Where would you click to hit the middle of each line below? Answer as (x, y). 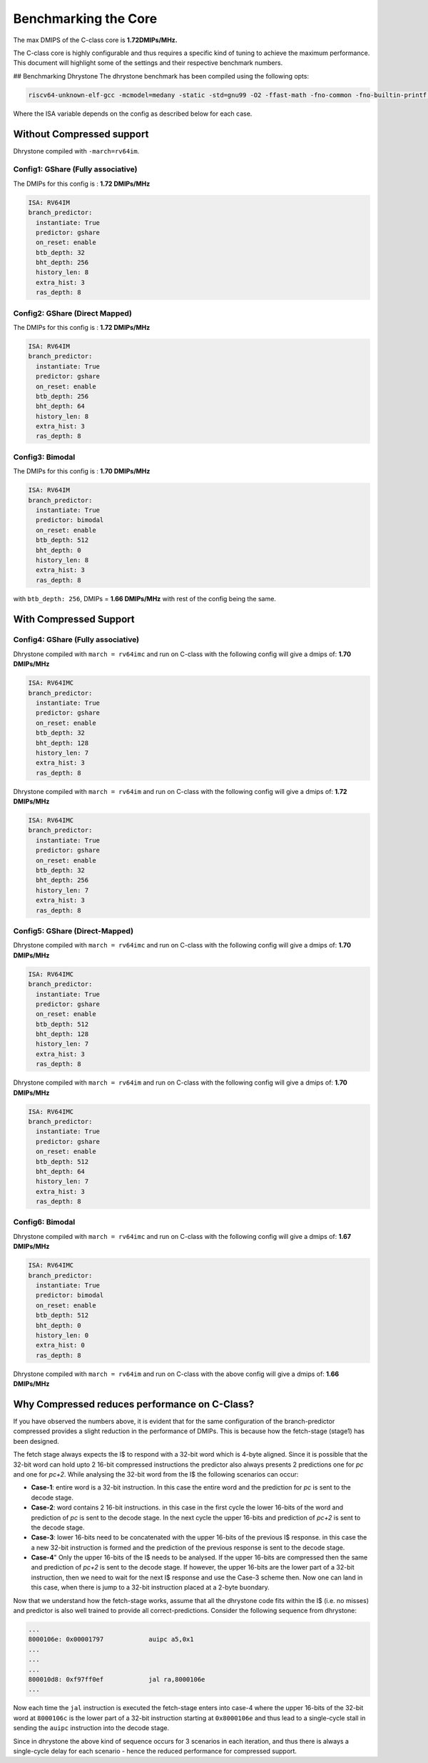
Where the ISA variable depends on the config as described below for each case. (133, 114)
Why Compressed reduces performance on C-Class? (134, 1404)
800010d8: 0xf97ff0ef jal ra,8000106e (117, 1679)
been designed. (36, 1441)
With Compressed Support (74, 619)
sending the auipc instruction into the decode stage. (91, 1728)
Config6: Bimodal (44, 1222)
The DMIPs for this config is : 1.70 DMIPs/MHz (82, 471)
